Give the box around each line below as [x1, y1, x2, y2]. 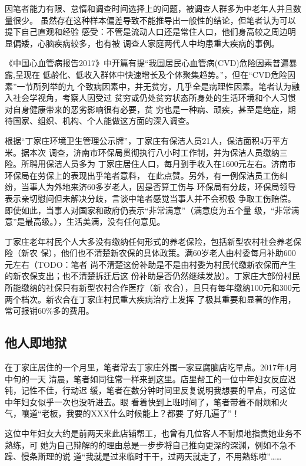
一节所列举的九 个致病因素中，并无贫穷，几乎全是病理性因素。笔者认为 [16, 80, 292, 92]
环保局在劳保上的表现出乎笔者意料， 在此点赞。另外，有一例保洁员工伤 [5, 169, 280, 181]
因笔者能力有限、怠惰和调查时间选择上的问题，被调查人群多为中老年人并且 [5, 2, 293, 14]
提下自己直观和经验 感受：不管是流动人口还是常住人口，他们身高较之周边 [5, 25, 288, 38]
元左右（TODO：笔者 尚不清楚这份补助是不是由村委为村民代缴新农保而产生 [5, 258, 297, 270]
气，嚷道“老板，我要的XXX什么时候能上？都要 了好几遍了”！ [5, 407, 240, 419]
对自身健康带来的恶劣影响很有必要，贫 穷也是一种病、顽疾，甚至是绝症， [5, 103, 288, 115]
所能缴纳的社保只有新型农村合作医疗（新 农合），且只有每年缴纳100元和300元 [5, 281, 300, 294]
